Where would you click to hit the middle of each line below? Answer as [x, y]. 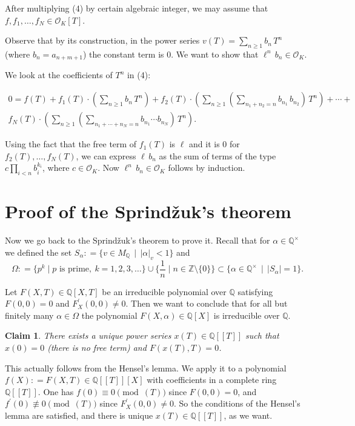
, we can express [106, 155]
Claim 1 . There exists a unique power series [88, 335]
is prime [74, 269]
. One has [56, 391]
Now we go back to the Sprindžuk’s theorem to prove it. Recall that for [138, 240]
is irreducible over [247, 315]
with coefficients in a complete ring [212, 380]
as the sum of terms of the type [217, 155]
